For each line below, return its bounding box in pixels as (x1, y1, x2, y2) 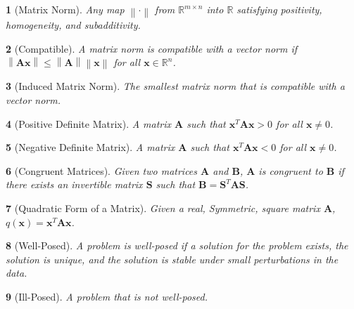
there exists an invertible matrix (6, 177, 143, 192)
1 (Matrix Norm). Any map (6, 2, 125, 16)
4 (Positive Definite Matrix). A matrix (6, 116, 172, 131)
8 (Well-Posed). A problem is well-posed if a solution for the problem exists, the (6, 238, 348, 253)
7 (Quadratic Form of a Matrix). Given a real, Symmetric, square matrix (6, 201, 320, 215)
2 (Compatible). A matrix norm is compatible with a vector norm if (6, 41, 298, 55)
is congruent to (258, 163, 323, 178)
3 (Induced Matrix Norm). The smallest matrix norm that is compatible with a (6, 79, 345, 93)
